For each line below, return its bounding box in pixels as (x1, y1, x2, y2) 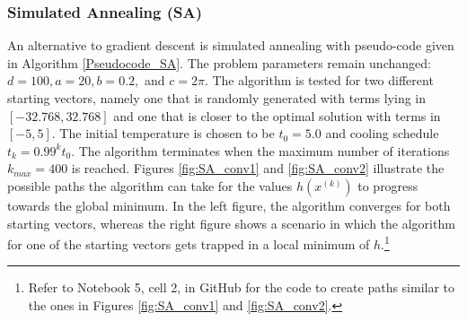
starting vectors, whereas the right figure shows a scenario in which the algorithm (7, 213, 455, 232)
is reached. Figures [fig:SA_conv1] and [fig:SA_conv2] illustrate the (71, 159, 445, 178)
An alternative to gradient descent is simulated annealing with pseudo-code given (7, 36, 454, 55)
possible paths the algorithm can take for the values (7, 176, 293, 195)
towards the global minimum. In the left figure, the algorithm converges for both (7, 195, 451, 214)
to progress (357, 176, 419, 195)
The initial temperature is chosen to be (59, 124, 275, 143)
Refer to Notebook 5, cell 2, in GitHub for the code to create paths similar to (28, 278, 455, 297)
